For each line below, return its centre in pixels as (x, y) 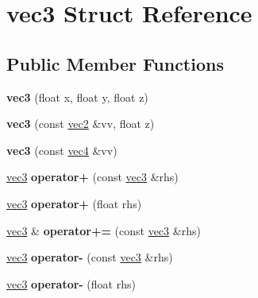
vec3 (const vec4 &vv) (62, 150)
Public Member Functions (115, 63)
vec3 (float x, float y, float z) (77, 97)
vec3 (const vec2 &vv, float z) (81, 124)
